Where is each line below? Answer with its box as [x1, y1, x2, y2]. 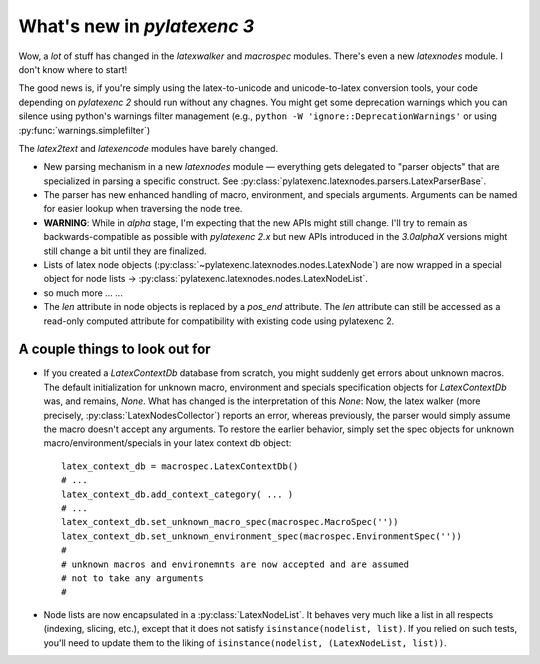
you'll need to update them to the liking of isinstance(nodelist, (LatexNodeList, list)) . [43, 636, 447, 649]
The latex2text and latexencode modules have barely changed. [18, 142, 279, 154]
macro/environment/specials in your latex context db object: [43, 437, 292, 449]
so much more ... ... [43, 286, 124, 299]
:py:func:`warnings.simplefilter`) [18, 124, 151, 136]
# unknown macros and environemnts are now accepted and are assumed [61, 558, 410, 570]
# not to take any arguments [61, 572, 204, 584]
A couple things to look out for [18, 341, 211, 358]
